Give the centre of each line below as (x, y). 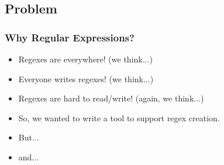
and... (29, 157)
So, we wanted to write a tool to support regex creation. (119, 117)
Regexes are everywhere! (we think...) (85, 59)
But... (29, 137)
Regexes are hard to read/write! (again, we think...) (111, 98)
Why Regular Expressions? (70, 37)
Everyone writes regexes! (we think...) (86, 78)
